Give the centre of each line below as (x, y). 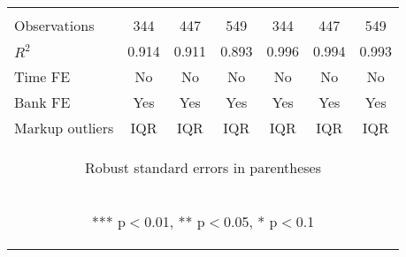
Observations (54, 25)
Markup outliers (64, 128)
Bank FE (42, 102)
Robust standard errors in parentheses (203, 167)
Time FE (42, 76)
